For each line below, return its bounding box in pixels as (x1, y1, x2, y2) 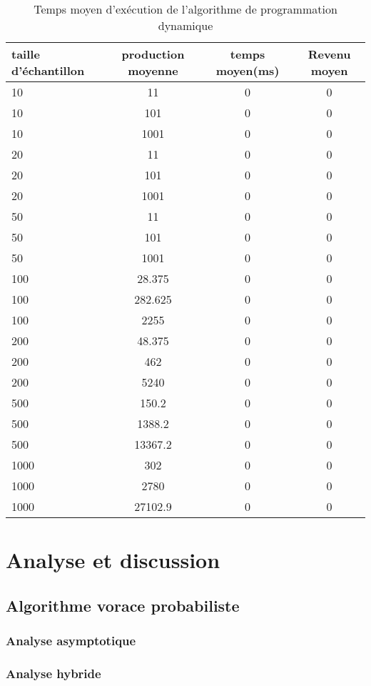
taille (11, 46, 40, 62)
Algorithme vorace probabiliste (6, 594, 240, 616)
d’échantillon (11, 62, 85, 79)
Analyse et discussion (6, 545, 220, 575)
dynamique (158, 17, 213, 34)
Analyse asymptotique (6, 632, 136, 650)
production (121, 46, 185, 62)
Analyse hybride (6, 664, 101, 682)
